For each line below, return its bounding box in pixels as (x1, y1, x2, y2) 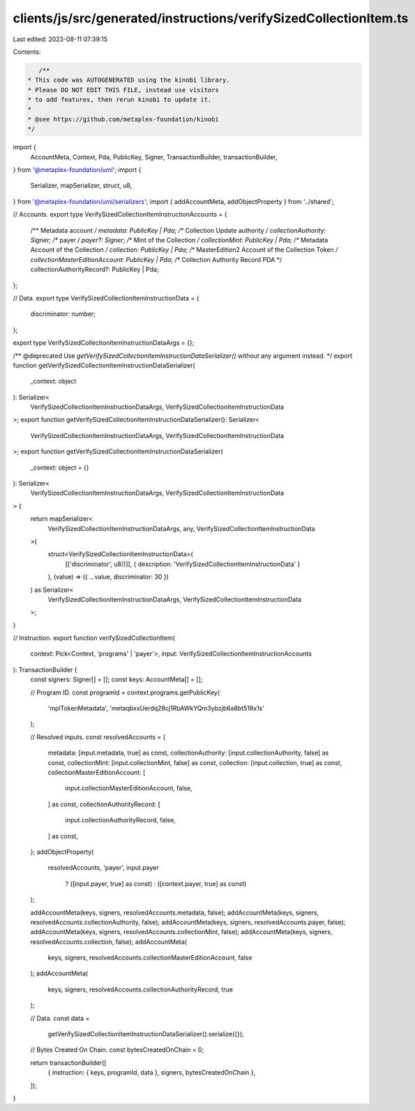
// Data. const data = (30, 1014, 90, 1022)
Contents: (13, 48, 41, 56)
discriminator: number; (30, 310, 96, 318)
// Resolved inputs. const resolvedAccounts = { (30, 732, 166, 741)
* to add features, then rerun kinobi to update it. (27, 96, 212, 104)
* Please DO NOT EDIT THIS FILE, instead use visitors (27, 86, 219, 94)
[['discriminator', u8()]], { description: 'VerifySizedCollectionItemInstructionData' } (65, 560, 301, 568)
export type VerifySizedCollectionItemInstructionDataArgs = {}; (13, 339, 195, 347)
